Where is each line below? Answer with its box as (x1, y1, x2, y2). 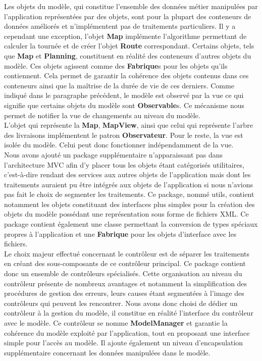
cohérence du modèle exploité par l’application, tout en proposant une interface (4, 327, 250, 338)
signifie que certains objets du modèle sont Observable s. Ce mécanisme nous (4, 99, 244, 110)
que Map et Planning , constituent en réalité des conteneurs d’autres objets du (4, 50, 251, 61)
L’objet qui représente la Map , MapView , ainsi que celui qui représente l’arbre (4, 120, 253, 130)
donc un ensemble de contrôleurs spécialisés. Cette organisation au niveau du (4, 268, 242, 279)
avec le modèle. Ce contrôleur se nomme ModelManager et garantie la (4, 318, 228, 328)
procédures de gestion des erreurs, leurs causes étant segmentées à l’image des (4, 288, 244, 298)
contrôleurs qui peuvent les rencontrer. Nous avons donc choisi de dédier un (4, 297, 238, 308)
